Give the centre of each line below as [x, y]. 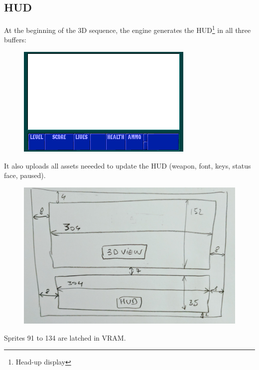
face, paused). [25, 175]
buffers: [15, 40]
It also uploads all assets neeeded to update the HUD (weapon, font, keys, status [128, 165]
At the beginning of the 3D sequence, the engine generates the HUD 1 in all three [128, 29]
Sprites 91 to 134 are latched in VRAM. [65, 337]
